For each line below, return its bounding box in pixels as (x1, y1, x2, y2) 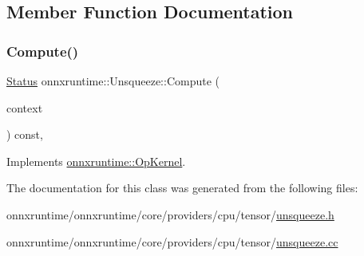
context (6, 99, 43, 116)
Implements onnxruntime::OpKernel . (6, 152, 186, 169)
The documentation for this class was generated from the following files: (6, 179, 358, 196)
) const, (6, 126, 43, 143)
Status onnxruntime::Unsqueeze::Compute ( (6, 73, 220, 89)
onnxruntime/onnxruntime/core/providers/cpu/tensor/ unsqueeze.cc (6, 233, 338, 250)
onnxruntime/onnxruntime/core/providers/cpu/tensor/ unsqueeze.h (6, 206, 334, 223)
